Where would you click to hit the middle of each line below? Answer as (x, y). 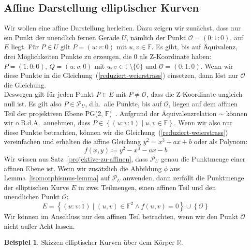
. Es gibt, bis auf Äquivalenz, (194, 47)
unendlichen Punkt (32, 197)
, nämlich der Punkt (156, 37)
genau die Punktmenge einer (203, 159)
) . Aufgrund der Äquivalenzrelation (163, 113)
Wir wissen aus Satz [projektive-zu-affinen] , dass (76, 159)
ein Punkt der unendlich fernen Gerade (62, 37)
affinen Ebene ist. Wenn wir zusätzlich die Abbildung (83, 168)
